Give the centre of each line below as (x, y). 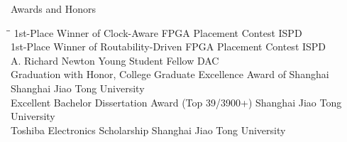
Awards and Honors (54, 9)
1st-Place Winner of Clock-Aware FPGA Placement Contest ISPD (158, 32)
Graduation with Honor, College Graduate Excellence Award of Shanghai (170, 74)
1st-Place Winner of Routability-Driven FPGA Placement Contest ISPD (169, 47)
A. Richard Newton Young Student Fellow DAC (115, 60)
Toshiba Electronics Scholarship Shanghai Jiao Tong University (148, 130)
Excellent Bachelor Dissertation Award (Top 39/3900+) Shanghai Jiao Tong (176, 102)
